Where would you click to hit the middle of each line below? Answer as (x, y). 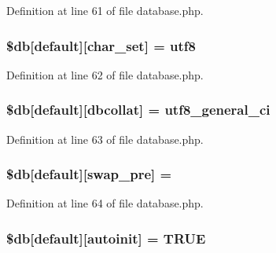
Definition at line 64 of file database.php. (105, 203)
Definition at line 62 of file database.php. (105, 74)
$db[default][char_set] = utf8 (101, 45)
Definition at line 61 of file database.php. (105, 10)
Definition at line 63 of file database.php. (105, 139)
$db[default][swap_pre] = (89, 174)
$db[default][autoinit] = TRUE (106, 238)
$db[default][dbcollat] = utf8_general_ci (138, 110)
